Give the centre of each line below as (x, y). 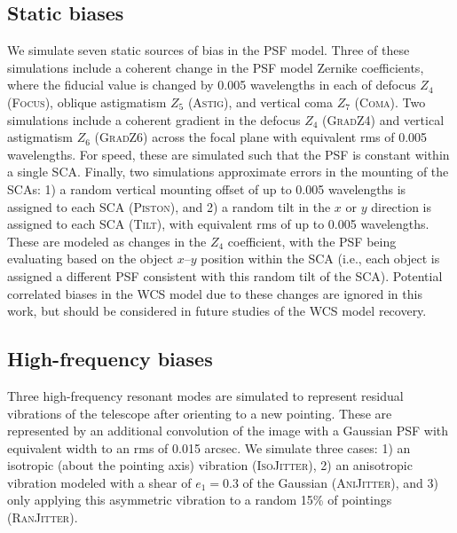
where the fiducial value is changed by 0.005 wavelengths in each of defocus (212, 85)
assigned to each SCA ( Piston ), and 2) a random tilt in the (169, 206)
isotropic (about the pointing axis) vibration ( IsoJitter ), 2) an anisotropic (210, 465)
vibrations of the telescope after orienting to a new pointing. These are (200, 413)
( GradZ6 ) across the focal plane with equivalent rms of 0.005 (261, 137)
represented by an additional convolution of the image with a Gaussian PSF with (228, 431)
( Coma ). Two (390, 102)
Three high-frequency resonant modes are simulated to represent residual (205, 395)
